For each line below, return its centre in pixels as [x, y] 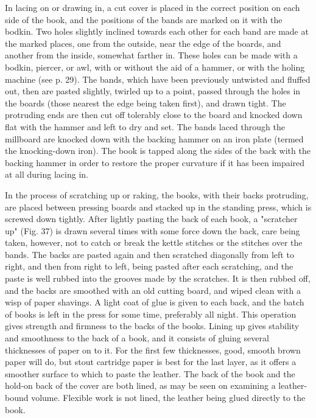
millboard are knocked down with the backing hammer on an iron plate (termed [154, 138]
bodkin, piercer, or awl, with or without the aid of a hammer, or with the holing [155, 67]
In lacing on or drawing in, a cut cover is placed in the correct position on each [153, 7]
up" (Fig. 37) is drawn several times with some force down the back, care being [153, 230]
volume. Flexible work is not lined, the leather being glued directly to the [168, 397]
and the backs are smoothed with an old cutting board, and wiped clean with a [153, 290]
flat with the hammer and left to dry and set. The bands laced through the [145, 126]
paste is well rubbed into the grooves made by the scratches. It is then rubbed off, [158, 278]
